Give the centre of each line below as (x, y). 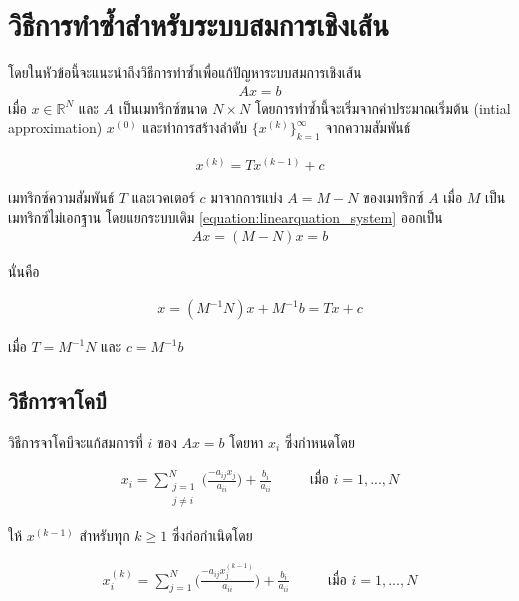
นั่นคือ (24, 271)
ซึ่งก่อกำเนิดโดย (212, 535)
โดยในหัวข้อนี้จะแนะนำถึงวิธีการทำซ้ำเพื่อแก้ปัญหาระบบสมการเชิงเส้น (185, 72)
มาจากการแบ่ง (246, 197)
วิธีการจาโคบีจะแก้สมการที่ (75, 441)
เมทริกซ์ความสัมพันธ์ (61, 197)
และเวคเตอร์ (163, 197)
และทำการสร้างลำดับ (195, 127)
